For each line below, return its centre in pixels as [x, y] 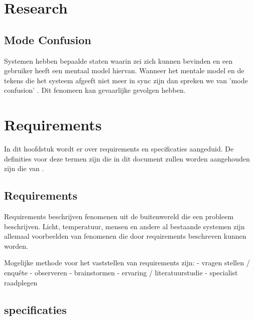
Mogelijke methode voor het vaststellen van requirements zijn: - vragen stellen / [127, 263]
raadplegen [21, 282]
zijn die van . [24, 168]
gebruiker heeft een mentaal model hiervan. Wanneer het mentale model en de [124, 70]
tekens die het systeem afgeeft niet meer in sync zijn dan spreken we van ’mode [126, 80]
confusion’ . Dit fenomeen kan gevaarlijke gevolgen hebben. [95, 90]
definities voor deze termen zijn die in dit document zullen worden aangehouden [127, 158]
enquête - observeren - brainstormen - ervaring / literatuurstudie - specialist [121, 273]
